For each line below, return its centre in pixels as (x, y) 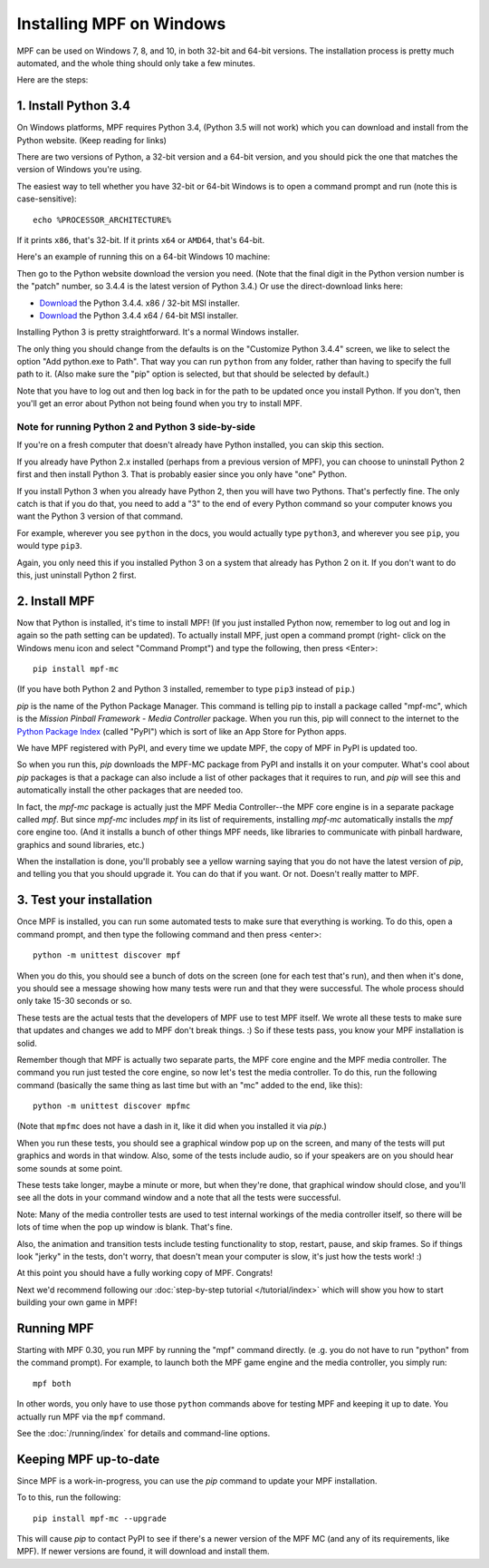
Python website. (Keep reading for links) (92, 140)
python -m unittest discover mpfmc (112, 1106)
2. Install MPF (56, 601)
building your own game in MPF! (77, 1302)
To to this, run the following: (69, 1497)
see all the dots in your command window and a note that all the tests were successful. (179, 1198)
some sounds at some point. (70, 1168)
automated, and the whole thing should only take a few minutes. (136, 63)
